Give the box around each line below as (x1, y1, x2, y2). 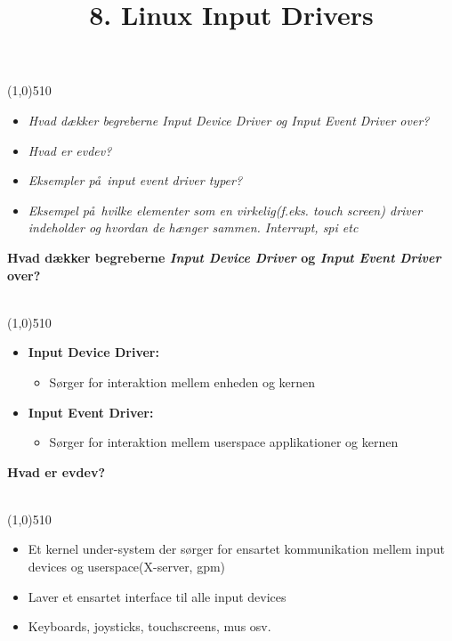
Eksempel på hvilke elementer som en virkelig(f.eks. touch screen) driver (28, 200, 423, 219)
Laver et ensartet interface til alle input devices (28, 587, 287, 605)
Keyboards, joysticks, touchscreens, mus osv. (28, 617, 271, 636)
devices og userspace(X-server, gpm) (28, 557, 226, 576)
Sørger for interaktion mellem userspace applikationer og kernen (49, 433, 399, 451)
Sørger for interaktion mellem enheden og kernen (49, 372, 316, 391)
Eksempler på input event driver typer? (28, 171, 243, 190)
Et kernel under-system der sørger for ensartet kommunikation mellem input (28, 540, 446, 558)
